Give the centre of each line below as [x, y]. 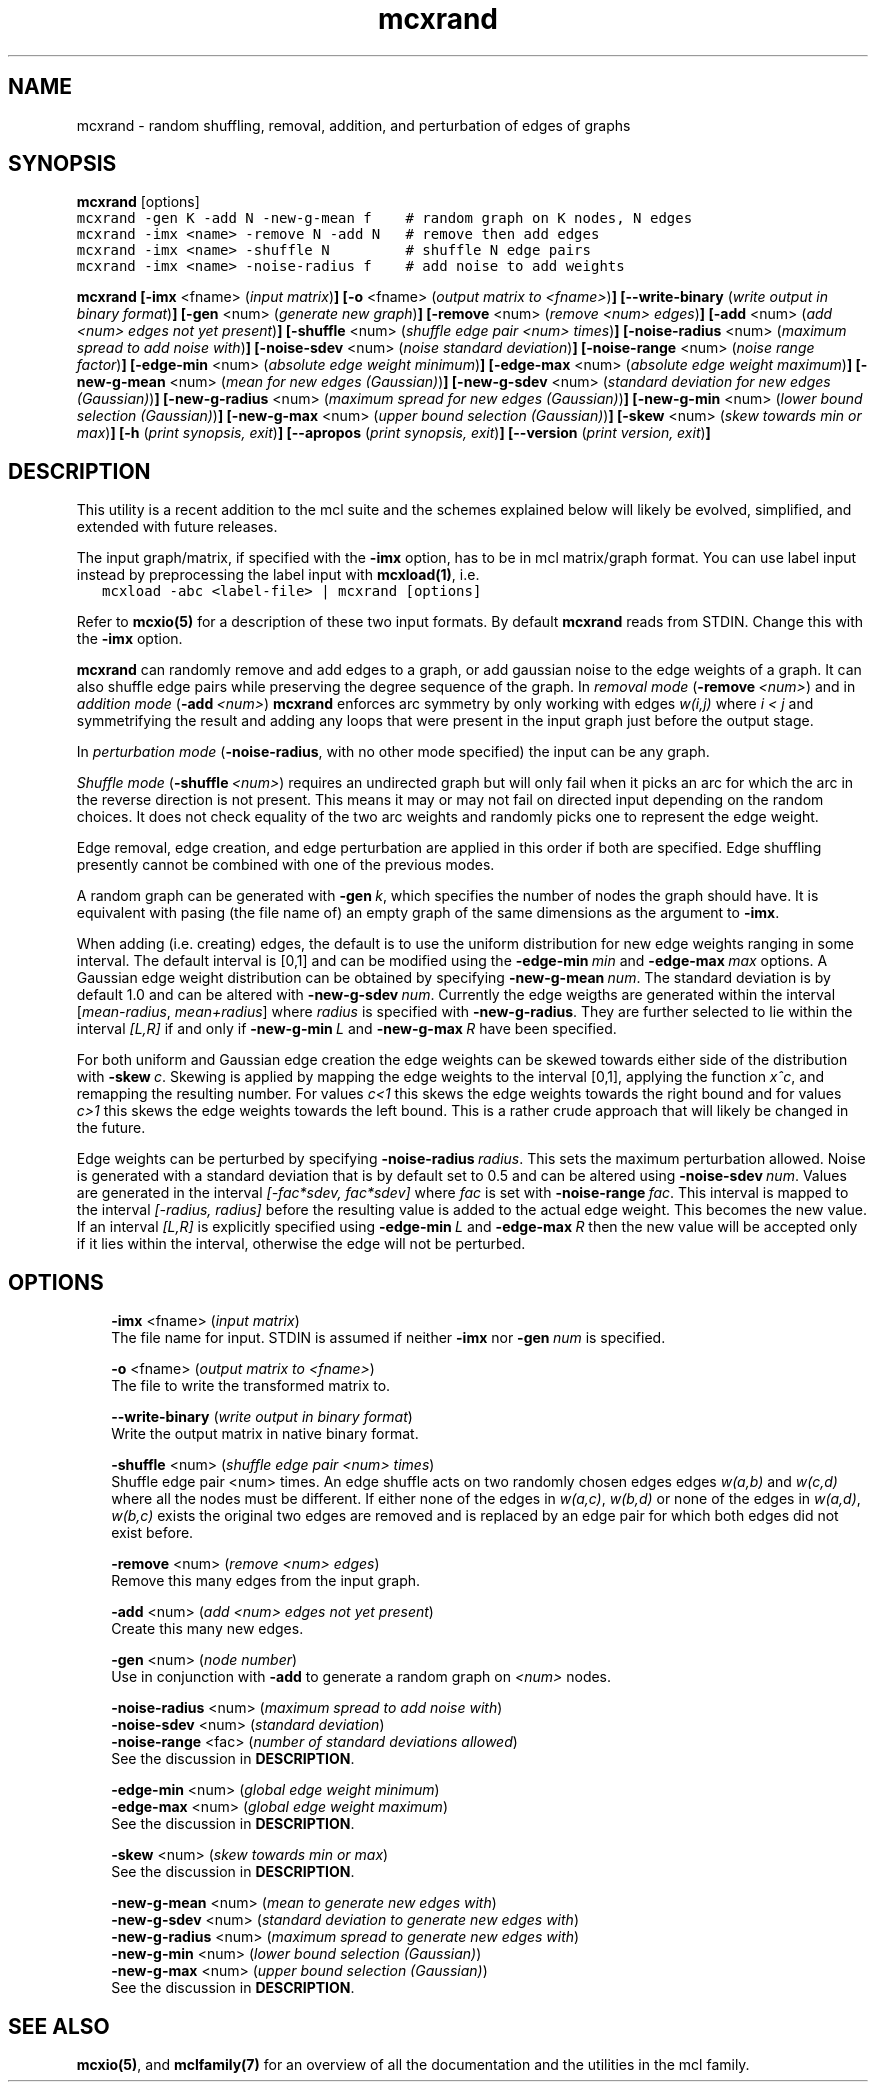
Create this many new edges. [207, 1629]
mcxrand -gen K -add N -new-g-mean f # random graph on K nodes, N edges [384, 218]
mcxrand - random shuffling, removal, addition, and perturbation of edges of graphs [353, 125]
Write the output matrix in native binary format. [265, 1434]
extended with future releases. [177, 527]
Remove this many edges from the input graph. [266, 1581]
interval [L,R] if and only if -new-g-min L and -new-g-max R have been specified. [346, 1029]
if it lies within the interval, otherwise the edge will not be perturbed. [301, 1244]
